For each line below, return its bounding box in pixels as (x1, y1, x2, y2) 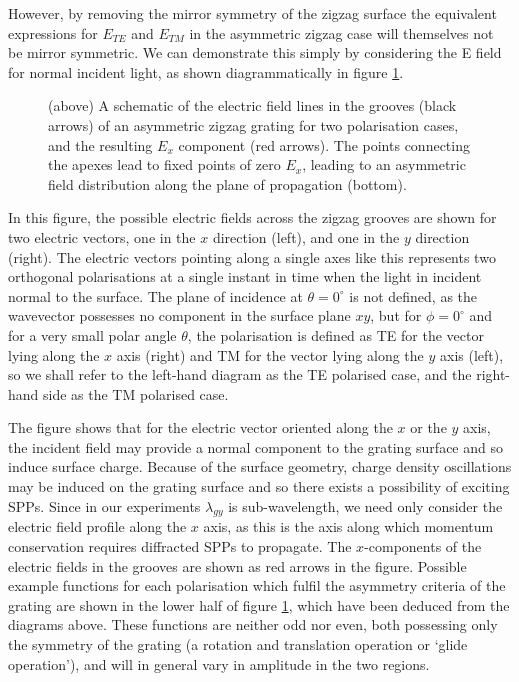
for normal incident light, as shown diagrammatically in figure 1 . (8, 61, 404, 82)
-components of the (364, 536, 482, 557)
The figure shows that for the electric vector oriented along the (8, 417, 393, 438)
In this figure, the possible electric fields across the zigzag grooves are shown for (8, 207, 497, 228)
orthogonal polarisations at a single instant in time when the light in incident (8, 266, 482, 287)
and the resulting (48, 134, 153, 155)
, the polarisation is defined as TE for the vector (187, 324, 484, 345)
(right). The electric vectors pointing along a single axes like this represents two (8, 246, 496, 267)
